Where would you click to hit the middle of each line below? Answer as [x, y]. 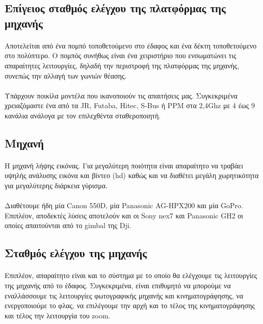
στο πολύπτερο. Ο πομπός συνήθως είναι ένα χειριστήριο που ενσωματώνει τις [121, 55]
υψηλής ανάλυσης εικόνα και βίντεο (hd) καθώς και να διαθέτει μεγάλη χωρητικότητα [132, 175]
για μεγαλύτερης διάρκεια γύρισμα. [56, 185]
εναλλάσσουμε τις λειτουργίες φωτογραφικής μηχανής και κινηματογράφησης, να [124, 295]
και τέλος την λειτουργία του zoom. [58, 315]
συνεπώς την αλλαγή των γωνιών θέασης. [66, 75]
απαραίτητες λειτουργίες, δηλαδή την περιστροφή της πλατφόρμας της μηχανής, [122, 65]
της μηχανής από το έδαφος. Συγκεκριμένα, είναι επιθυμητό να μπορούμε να [118, 285]
